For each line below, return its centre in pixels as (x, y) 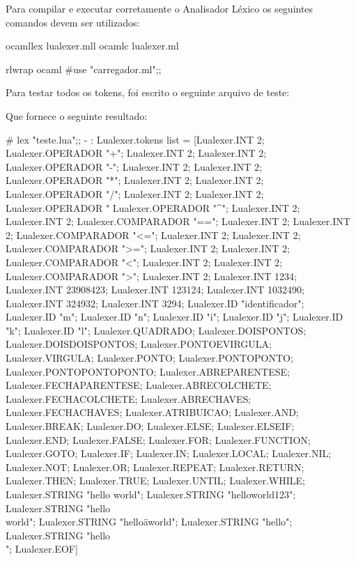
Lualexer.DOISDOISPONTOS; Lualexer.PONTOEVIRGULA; (139, 344)
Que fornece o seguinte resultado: (77, 115)
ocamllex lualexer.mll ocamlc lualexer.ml (92, 46)
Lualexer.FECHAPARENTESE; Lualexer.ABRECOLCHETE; (139, 385)
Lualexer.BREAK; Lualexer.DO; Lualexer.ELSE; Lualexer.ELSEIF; (150, 426)
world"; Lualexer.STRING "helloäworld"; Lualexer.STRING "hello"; (149, 522)
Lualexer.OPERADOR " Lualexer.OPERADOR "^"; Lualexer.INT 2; (153, 207)
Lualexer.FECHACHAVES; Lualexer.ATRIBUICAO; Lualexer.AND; (152, 412)
